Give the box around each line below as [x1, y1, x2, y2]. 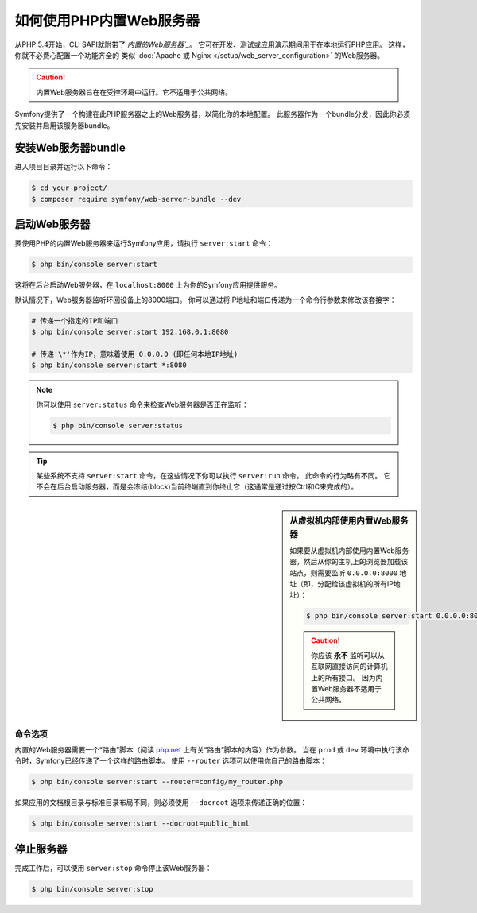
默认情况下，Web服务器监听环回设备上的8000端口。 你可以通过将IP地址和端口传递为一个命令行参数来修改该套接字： [14, 295, 397, 304]
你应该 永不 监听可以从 [311, 650, 385, 660]
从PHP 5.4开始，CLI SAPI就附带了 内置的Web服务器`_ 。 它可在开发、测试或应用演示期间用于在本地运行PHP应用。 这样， [14, 40, 409, 49]
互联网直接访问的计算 [311, 662, 381, 671]
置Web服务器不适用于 [311, 683, 382, 693]
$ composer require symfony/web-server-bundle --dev [31, 195, 242, 203]
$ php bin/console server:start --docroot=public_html [31, 819, 250, 828]
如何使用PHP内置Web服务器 [14, 12, 200, 29]
